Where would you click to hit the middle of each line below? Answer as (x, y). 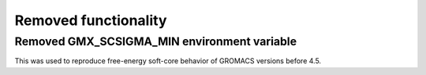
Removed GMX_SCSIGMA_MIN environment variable (156, 41)
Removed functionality (91, 20)
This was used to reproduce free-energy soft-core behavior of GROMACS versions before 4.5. (168, 61)
